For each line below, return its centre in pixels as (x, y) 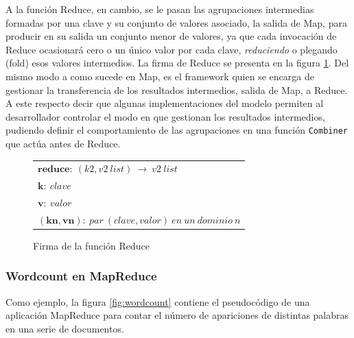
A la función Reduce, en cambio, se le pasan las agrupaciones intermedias (160, 9)
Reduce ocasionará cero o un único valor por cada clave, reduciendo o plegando (172, 49)
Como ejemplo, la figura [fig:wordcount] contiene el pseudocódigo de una (158, 301)
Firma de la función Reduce (91, 245)
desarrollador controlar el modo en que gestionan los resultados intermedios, (165, 116)
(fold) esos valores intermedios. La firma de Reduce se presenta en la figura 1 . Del (177, 63)
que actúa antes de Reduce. (63, 143)
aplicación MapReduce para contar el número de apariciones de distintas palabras (177, 315)
